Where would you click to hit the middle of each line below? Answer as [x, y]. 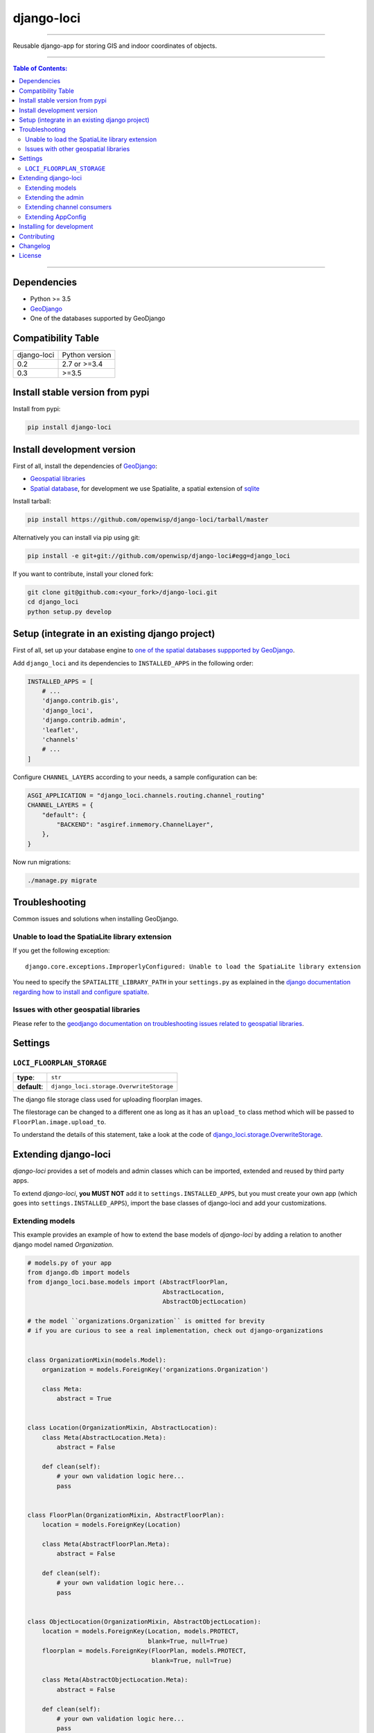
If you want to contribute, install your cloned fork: [83, 574]
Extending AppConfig [56, 217]
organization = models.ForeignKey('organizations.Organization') [155, 1369]
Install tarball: [32, 501]
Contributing [37, 236]
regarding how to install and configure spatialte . [81, 992]
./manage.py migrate [62, 880]
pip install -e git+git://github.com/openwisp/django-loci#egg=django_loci [159, 556]
